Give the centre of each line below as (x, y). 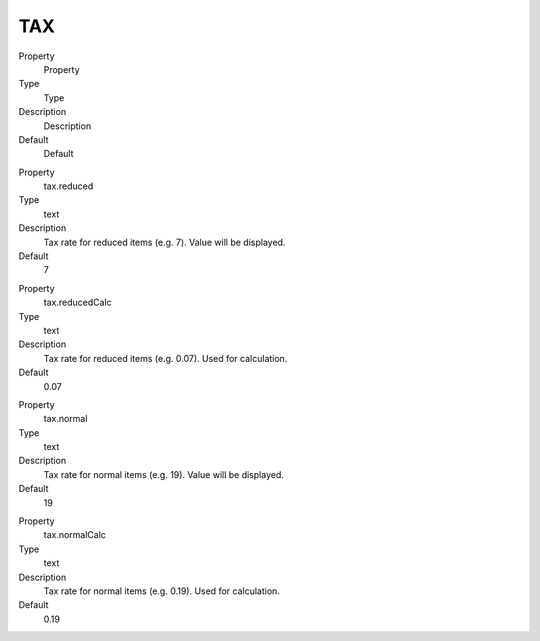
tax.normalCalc (75, 535)
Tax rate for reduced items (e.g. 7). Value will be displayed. (164, 242)
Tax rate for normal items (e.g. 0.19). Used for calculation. (161, 591)
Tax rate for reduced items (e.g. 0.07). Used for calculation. (165, 358)
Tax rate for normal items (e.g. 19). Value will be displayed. (164, 474)
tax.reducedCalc (77, 302)
